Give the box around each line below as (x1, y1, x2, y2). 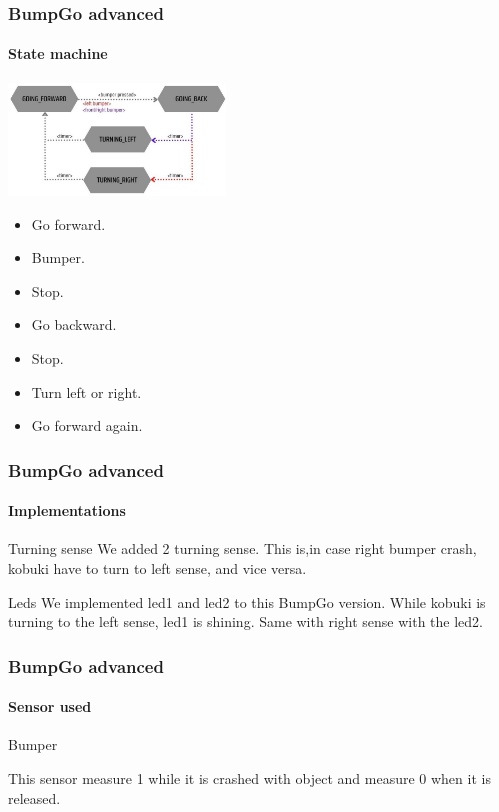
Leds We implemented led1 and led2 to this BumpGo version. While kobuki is (8, 591, 486, 612)
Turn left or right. (31, 381, 142, 402)
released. (8, 787, 61, 808)
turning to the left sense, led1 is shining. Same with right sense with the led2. (8, 611, 483, 632)
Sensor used (8, 696, 92, 717)
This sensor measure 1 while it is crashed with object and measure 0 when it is (8, 768, 491, 789)
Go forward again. (31, 415, 143, 436)
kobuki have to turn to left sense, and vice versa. (8, 558, 307, 578)
